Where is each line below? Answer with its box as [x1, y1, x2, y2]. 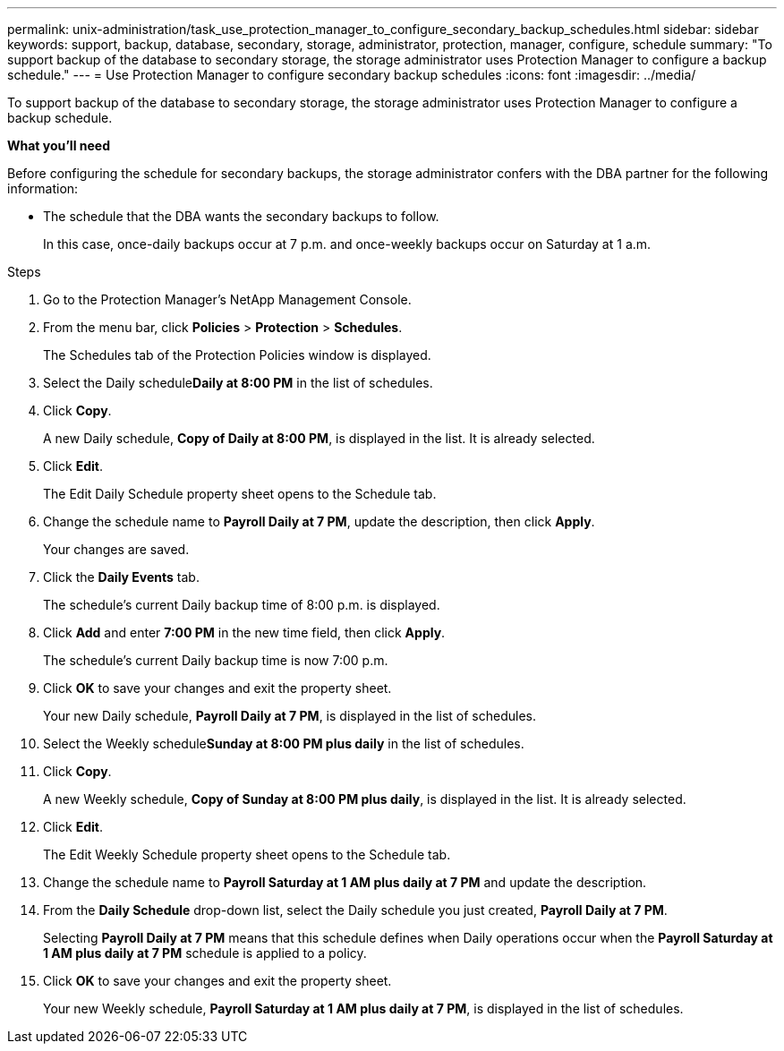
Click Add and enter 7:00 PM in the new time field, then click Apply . [43, 625, 446, 640]
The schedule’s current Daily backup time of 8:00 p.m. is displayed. [43, 597, 440, 612]
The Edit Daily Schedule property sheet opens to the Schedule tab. [43, 486, 437, 501]
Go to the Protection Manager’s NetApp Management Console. [43, 292, 412, 307]
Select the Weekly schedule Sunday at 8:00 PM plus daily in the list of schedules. [43, 736, 524, 751]
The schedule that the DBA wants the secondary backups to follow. [43, 209, 439, 224]
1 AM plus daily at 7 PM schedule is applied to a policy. [43, 945, 367, 961]
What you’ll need [7, 138, 110, 153]
